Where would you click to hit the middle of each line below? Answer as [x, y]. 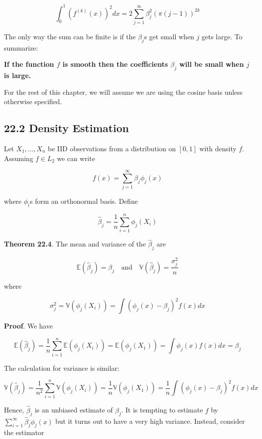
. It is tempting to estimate [162, 410]
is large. [18, 75]
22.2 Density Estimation [66, 128]
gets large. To [222, 36]
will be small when [211, 64]
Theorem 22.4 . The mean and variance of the [75, 244]
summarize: [21, 47]
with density [218, 148]
